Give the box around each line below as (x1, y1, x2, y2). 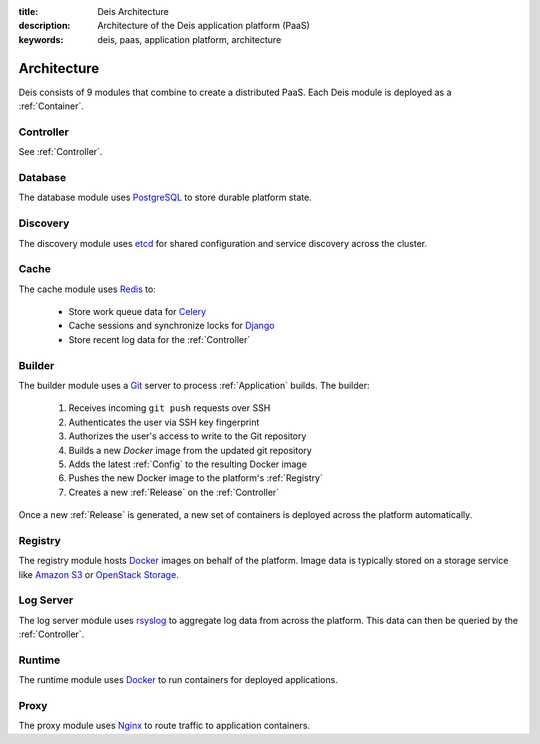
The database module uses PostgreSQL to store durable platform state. (18, 191, 312, 204)
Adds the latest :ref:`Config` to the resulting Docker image (68, 458, 307, 470)
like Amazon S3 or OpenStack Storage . (18, 568, 179, 580)
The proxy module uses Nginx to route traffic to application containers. (18, 720, 310, 732)
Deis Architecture (97, 6, 170, 17)
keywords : (18, 33, 64, 45)
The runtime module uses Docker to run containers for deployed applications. (18, 674, 339, 686)
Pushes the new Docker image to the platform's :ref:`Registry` (68, 472, 324, 484)
